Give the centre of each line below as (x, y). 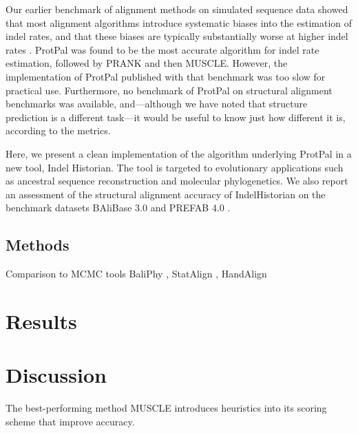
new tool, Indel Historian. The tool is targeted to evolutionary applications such (175, 167)
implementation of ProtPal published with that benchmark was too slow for (166, 76)
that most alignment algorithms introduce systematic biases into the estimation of (179, 22)
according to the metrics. (58, 130)
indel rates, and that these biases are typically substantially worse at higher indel (177, 36)
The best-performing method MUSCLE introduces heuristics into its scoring (166, 408)
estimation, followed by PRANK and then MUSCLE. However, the (147, 63)
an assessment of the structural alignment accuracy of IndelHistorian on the (166, 194)
